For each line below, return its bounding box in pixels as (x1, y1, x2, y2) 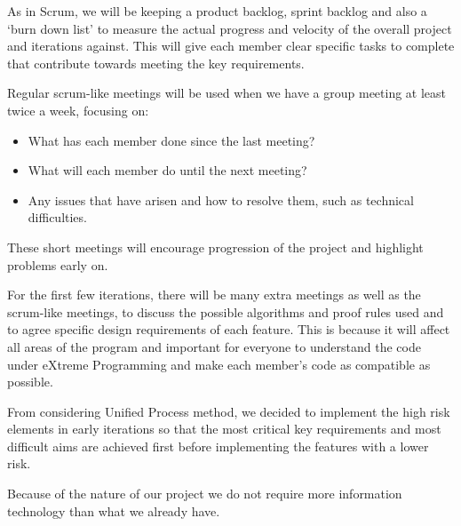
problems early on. (7, 255, 108, 274)
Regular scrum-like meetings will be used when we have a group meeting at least (7, 84, 447, 102)
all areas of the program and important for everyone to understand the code (7, 337, 421, 355)
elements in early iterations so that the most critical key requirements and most (7, 419, 441, 438)
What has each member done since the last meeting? (28, 131, 315, 149)
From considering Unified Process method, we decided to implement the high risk (7, 402, 450, 420)
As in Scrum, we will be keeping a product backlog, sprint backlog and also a (7, 2, 427, 20)
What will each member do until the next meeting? (28, 161, 307, 179)
